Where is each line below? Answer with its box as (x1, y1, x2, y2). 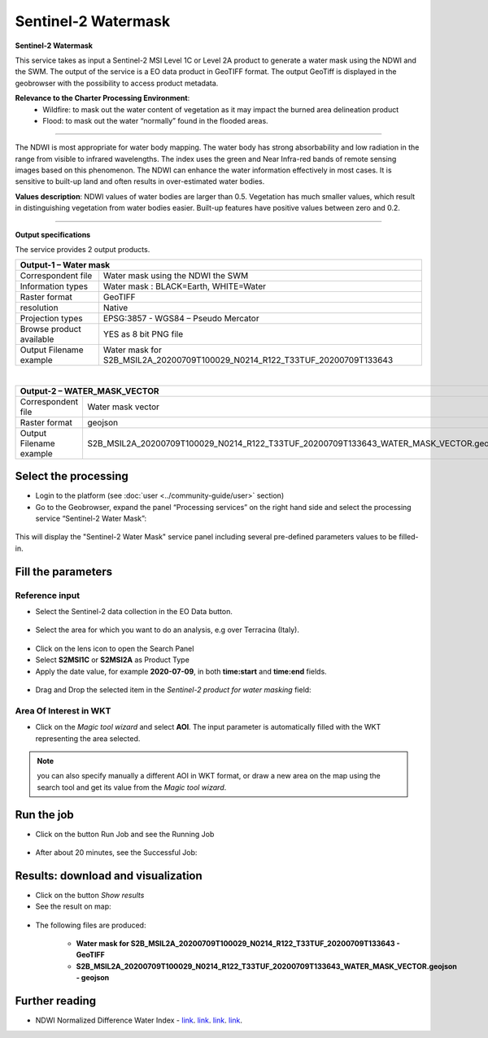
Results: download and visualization (15, 869, 203, 883)
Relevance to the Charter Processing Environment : (15, 94, 190, 103)
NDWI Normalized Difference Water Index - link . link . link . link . (35, 1015, 243, 1025)
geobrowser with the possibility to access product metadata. (15, 78, 219, 88)
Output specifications (15, 229, 91, 239)
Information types (20, 281, 89, 292)
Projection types (20, 313, 83, 325)
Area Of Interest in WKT (15, 704, 111, 716)
